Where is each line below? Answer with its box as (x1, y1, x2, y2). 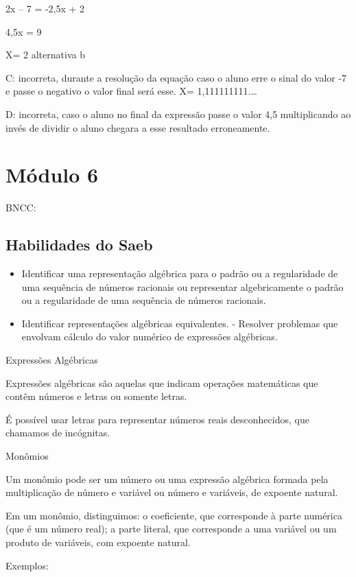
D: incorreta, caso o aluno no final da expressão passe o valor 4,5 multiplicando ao (5, 106, 351, 121)
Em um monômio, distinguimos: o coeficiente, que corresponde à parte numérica (5, 508, 342, 522)
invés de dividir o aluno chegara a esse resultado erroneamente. (5, 120, 270, 134)
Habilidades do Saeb (5, 234, 153, 255)
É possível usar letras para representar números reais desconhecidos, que (5, 412, 309, 426)
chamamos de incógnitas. (5, 425, 110, 440)
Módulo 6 (5, 161, 99, 189)
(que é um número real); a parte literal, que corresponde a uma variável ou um (5, 521, 337, 536)
